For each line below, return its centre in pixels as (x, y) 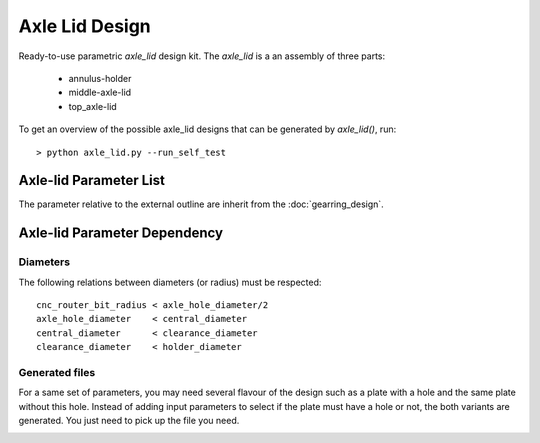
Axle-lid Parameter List (91, 180)
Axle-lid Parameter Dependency (121, 233)
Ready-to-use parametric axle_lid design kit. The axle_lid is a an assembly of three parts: (202, 56)
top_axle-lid (92, 106)
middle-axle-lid (100, 92)
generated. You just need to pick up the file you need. (129, 421)
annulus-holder (100, 78)
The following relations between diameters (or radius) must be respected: (170, 282)
